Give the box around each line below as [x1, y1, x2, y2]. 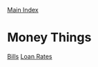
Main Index [7, 6, 39, 14]
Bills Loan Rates [7, 52, 52, 60]
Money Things [7, 30, 92, 45]
